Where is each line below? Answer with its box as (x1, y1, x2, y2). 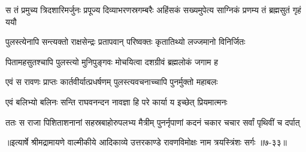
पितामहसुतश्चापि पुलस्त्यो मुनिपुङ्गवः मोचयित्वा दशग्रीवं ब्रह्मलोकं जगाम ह (5, 55, 219, 68)
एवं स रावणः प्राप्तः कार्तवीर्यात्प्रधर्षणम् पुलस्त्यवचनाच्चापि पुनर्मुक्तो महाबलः (5, 75, 218, 88)
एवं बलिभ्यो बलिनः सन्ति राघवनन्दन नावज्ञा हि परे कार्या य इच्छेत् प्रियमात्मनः (5, 95, 228, 108)
